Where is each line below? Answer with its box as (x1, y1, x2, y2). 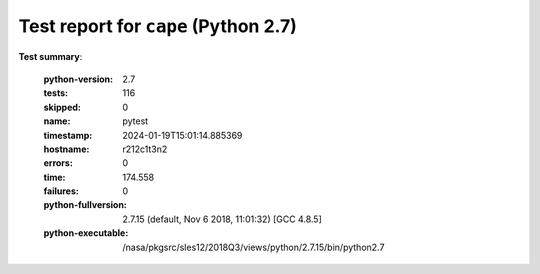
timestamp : (43, 129, 93, 141)
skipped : (43, 101, 82, 113)
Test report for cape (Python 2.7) (18, 15, 297, 37)
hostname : (43, 143, 90, 155)
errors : (43, 157, 74, 169)
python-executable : (43, 227, 129, 239)
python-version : (43, 73, 114, 85)
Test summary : (18, 50, 83, 62)
